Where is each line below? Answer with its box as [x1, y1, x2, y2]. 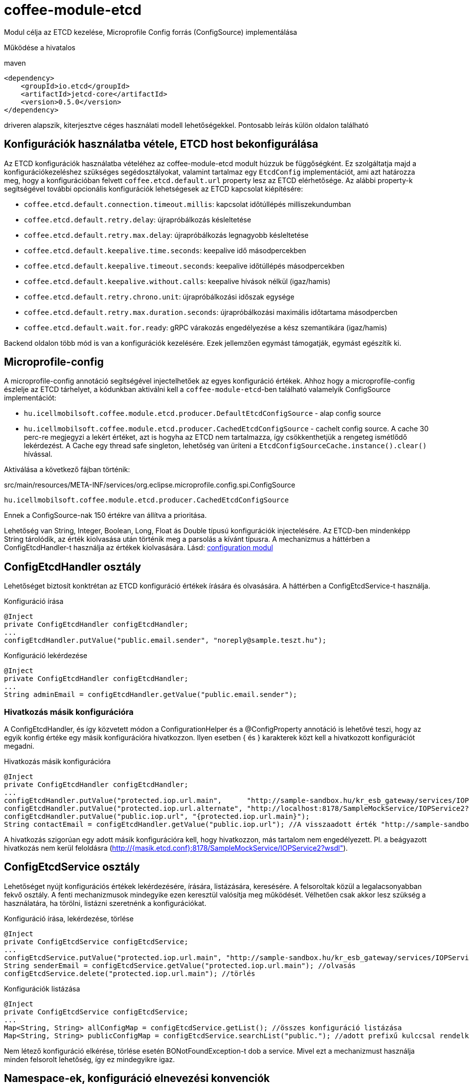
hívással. [24, 450, 53, 459]
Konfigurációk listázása [4, 984, 80, 993]
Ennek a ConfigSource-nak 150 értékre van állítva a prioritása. [4, 511, 207, 520]
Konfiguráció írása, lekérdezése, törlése [4, 914, 134, 923]
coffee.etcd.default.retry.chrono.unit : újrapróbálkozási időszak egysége [24, 292, 295, 301]
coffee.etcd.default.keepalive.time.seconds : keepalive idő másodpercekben [24, 246, 307, 255]
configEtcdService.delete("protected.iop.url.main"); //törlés [4, 969, 255, 978]
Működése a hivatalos [4, 43, 76, 52]
